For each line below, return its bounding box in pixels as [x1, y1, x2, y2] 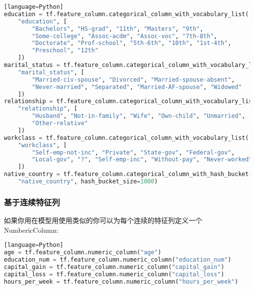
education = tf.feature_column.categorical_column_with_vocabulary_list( [4, 10, 249, 18]
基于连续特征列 [4, 196, 60, 208]
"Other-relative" [32, 120, 88, 127]
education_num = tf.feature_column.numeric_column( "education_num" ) [4, 256, 232, 264]
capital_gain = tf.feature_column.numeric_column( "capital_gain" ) [4, 263, 225, 270]
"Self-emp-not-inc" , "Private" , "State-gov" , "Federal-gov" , [32, 149, 235, 156]
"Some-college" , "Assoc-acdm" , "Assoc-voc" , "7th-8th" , [32, 32, 217, 40]
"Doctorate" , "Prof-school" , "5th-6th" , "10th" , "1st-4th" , [32, 40, 232, 47]
